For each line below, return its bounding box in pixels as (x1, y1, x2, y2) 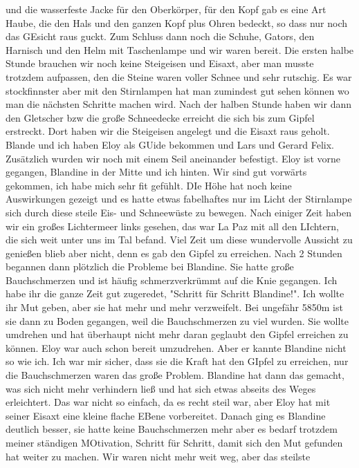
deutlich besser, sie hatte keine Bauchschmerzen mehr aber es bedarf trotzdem (6, 422, 338, 436)
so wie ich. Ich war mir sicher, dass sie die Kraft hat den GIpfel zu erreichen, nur (6, 354, 349, 368)
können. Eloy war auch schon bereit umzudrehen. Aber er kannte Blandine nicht (6, 340, 347, 355)
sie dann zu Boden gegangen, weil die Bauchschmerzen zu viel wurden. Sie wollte (6, 313, 349, 328)
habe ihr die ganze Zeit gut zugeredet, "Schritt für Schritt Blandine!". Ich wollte (6, 286, 344, 301)
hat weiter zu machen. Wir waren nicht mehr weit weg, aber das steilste (6, 449, 311, 463)
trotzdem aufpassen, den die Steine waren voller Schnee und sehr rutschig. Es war (6, 69, 352, 84)
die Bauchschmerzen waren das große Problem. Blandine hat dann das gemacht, (6, 368, 344, 382)
